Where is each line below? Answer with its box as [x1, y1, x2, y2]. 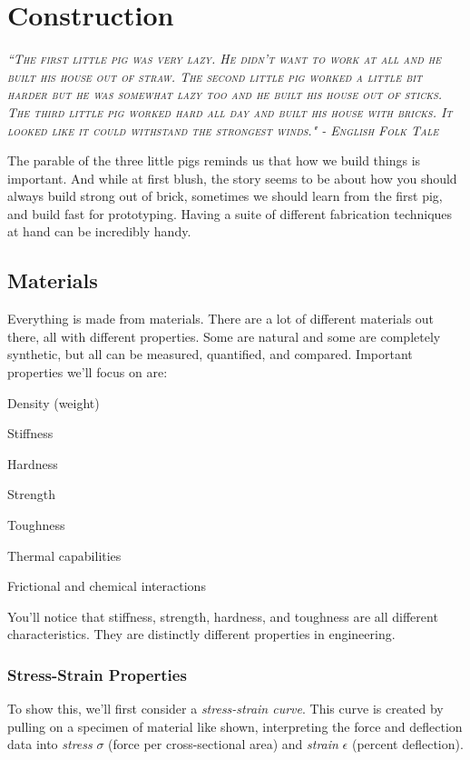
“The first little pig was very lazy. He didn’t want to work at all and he [7, 49, 441, 68]
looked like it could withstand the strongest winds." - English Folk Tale [7, 120, 439, 139]
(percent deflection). [351, 735, 464, 754]
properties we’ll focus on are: [7, 363, 168, 382]
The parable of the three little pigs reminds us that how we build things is [7, 151, 421, 170]
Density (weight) [7, 393, 100, 412]
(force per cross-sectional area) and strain [108, 735, 338, 754]
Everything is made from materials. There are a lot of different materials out [7, 309, 435, 328]
